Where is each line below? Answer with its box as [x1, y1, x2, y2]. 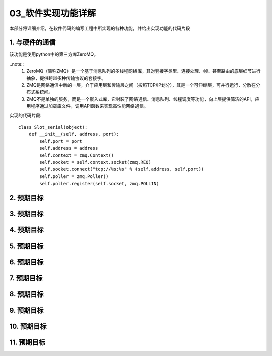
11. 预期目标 [9, 338, 45, 347]
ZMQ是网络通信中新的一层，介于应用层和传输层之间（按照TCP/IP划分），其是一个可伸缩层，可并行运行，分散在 [26, 82, 256, 88]
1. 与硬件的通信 [9, 38, 56, 47]
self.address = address [39, 145, 98, 151]
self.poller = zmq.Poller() [39, 173, 109, 179]
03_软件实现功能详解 [9, 8, 96, 19]
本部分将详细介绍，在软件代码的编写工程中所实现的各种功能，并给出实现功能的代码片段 [9, 25, 190, 31]
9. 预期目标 [9, 306, 44, 315]
